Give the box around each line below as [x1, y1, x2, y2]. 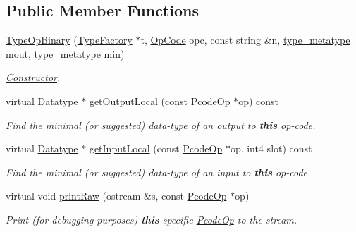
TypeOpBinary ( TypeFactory [6, 32, 133, 47]
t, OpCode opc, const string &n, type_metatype [140, 32, 350, 47]
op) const [238, 93, 279, 108]
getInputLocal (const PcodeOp [89, 141, 223, 156]
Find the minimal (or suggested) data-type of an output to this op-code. [6, 117, 316, 132]
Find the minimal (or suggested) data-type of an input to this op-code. [6, 164, 311, 179]
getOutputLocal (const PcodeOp [89, 93, 231, 108]
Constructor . [6, 70, 61, 85]
